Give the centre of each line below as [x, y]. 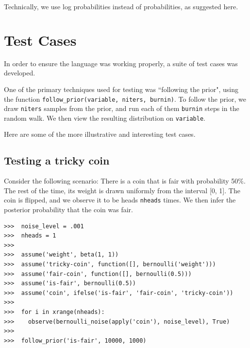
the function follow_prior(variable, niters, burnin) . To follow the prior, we [125, 99]
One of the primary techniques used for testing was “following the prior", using [121, 89]
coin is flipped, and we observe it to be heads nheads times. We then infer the [120, 200]
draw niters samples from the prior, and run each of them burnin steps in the [122, 108]
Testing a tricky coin [57, 160]
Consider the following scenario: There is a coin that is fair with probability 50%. [125, 181]
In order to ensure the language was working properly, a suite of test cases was [121, 63]
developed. [20, 73]
